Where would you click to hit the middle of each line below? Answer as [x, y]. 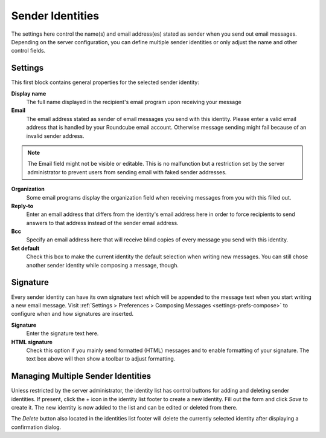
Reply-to [22, 206]
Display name [29, 93]
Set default [25, 248]
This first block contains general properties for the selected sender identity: [105, 82]
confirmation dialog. [36, 427]
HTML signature [32, 342]
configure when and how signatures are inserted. [72, 314]
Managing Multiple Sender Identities [81, 376]
